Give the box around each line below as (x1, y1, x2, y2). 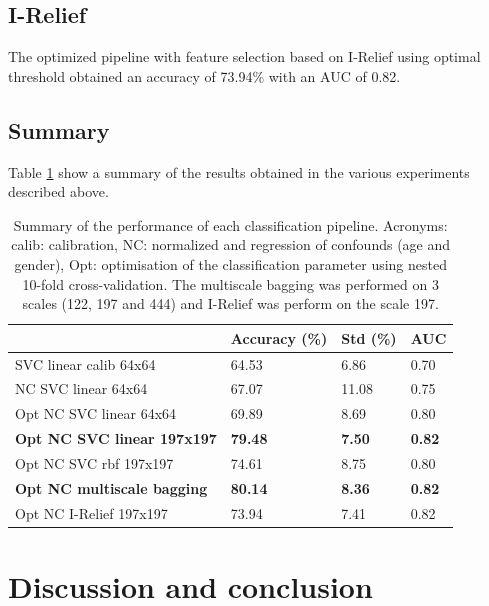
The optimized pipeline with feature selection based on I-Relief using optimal (8, 46, 481, 67)
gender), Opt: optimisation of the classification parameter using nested (14, 253, 447, 274)
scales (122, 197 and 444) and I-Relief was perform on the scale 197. (22, 293, 439, 314)
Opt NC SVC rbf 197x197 (15, 452, 174, 473)
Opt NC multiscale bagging (15, 477, 208, 498)
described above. (8, 181, 109, 202)
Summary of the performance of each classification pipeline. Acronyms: (13, 214, 448, 235)
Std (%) (341, 327, 397, 348)
